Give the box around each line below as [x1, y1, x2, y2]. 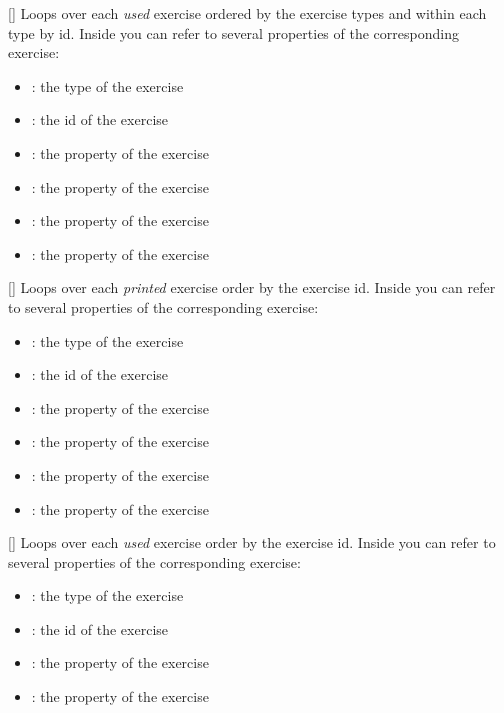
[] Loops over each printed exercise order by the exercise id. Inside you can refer [8, 277, 496, 298]
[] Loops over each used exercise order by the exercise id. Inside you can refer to [8, 532, 496, 553]
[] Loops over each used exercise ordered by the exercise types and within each [8, 3, 487, 23]
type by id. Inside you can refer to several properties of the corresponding [8, 22, 459, 43]
